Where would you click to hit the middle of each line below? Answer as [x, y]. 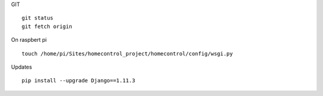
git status [38, 18]
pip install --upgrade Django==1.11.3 [79, 81]
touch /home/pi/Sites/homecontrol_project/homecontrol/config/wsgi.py [127, 53]
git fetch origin [47, 26]
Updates [22, 67]
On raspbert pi [29, 40]
